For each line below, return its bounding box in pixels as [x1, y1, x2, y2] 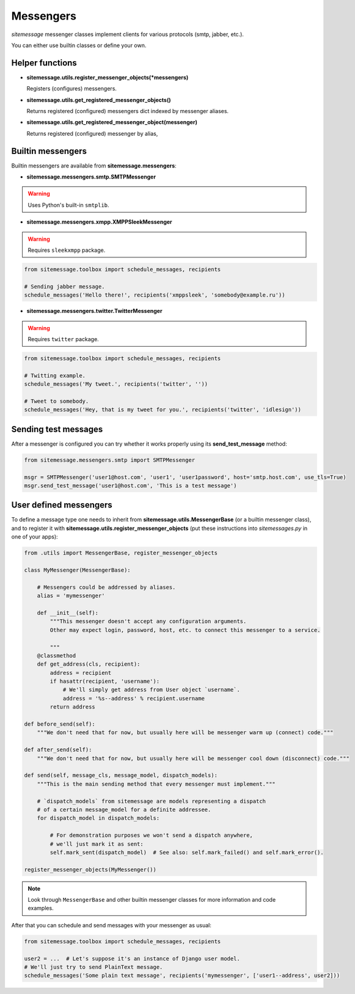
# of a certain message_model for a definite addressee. [37, 806, 211, 813]
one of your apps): [11, 533, 58, 540]
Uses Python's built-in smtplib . [27, 201, 109, 208]
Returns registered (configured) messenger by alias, [26, 130, 158, 137]
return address [49, 704, 96, 710]
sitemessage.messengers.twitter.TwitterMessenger [26, 307, 163, 315]
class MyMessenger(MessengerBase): [24, 567, 131, 573]
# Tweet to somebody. [24, 397, 89, 405]
